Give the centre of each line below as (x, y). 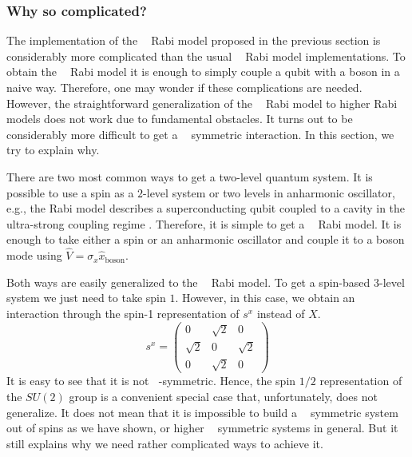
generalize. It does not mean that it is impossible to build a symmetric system (202, 412)
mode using (34, 255)
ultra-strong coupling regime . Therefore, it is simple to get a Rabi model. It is (204, 223)
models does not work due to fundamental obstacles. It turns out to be (180, 119)
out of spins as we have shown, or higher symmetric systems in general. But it (202, 428)
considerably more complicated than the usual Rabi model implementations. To (206, 56)
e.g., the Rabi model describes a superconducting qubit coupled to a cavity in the (206, 208)
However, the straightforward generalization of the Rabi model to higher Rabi (202, 103)
